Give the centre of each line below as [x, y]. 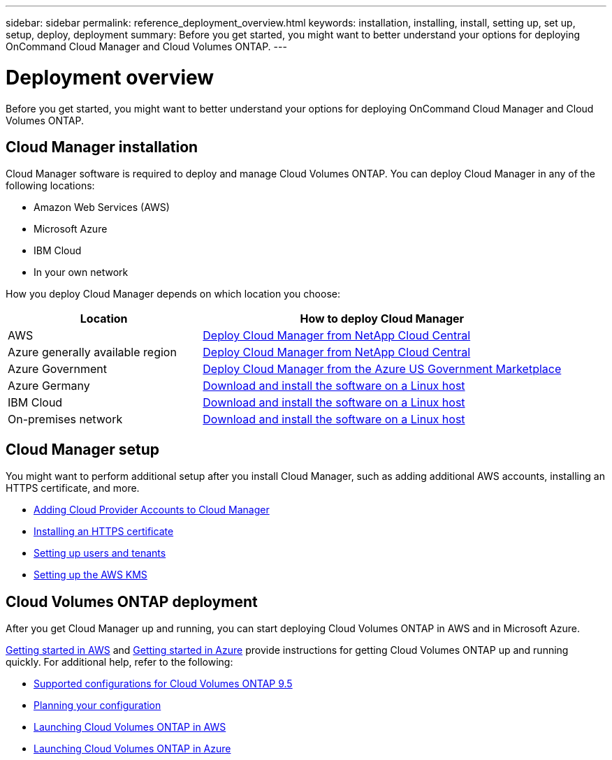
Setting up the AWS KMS [90, 575]
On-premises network [65, 419]
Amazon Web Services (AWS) [102, 207]
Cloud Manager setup [82, 449]
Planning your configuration [97, 706]
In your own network [81, 272]
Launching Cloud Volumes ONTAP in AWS [130, 727]
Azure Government [57, 369]
